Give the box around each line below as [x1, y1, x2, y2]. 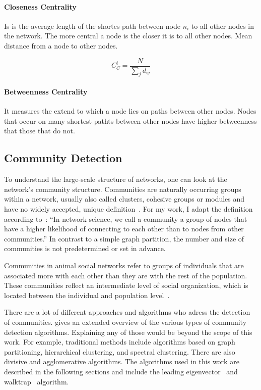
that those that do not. [4, 125, 75, 136]
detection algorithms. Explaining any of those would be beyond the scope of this [4, 326, 252, 337]
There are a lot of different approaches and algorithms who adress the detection [4, 307, 250, 317]
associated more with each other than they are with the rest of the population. [4, 270, 247, 280]
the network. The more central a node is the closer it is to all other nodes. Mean [4, 30, 252, 41]
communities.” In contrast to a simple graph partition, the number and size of [4, 233, 244, 243]
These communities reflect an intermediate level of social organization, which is [4, 280, 248, 290]
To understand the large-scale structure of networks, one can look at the [4, 174, 227, 184]
